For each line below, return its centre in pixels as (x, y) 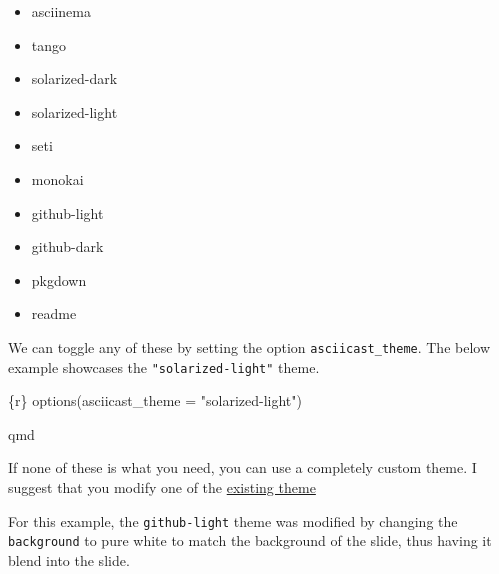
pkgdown (59, 279)
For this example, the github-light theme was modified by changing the (233, 520)
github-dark (67, 246)
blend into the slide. (69, 559)
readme (54, 313)
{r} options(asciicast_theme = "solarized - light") (155, 400)
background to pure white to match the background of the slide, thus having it (250, 540)
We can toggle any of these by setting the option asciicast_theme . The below (249, 346)
